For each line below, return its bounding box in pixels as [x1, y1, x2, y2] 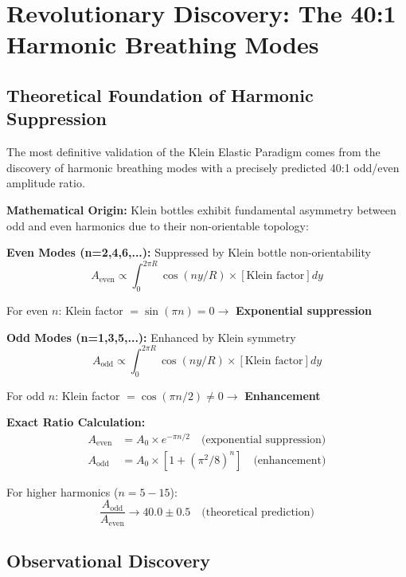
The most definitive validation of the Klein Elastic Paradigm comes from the [6, 143, 381, 160]
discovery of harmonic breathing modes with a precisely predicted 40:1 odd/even [6, 159, 400, 175]
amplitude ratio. [6, 175, 85, 191]
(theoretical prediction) [201, 506, 314, 518]
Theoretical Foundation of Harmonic [6, 82, 314, 107]
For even [6, 302, 49, 319]
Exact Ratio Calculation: [6, 414, 146, 430]
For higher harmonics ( [6, 483, 119, 500]
